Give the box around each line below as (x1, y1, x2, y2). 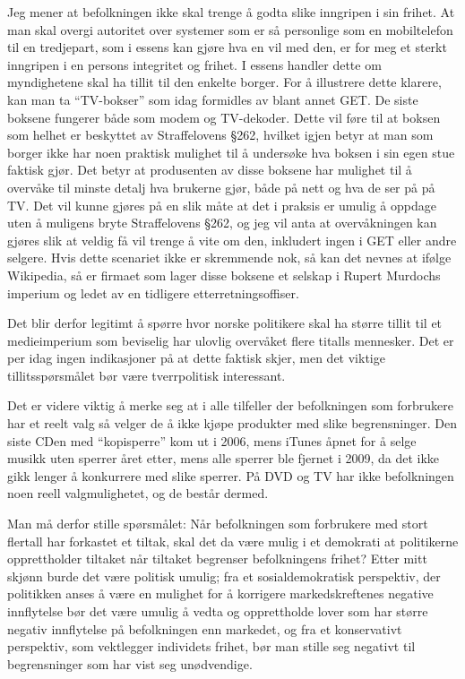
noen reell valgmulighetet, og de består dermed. (7, 484, 269, 503)
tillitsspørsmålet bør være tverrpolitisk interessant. (7, 365, 286, 384)
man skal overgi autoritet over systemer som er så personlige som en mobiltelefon (7, 20, 453, 39)
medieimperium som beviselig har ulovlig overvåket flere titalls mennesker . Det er (7, 331, 454, 349)
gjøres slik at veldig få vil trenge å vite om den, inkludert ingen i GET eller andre (7, 230, 457, 249)
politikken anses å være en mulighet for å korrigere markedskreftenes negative (7, 584, 434, 603)
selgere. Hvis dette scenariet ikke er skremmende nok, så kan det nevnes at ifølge (7, 248, 452, 267)
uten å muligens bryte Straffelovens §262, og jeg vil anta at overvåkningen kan (7, 213, 437, 232)
